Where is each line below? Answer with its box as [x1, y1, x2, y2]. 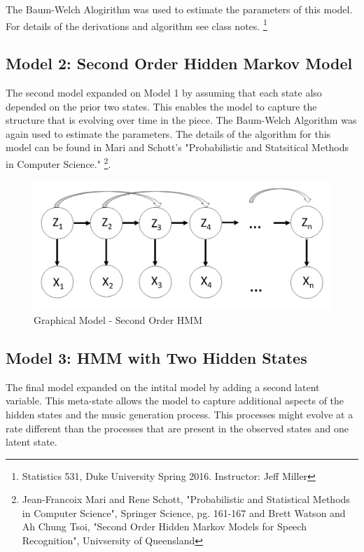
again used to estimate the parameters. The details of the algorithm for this [6, 126, 331, 141]
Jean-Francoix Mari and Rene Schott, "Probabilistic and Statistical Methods [22, 492, 350, 507]
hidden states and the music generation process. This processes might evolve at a [6, 406, 353, 421]
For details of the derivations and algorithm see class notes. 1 [6, 16, 267, 33]
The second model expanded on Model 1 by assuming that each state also [6, 85, 322, 100]
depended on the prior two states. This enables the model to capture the [6, 99, 317, 113]
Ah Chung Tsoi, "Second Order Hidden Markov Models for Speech [22, 519, 307, 534]
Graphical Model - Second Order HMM [34, 312, 202, 327]
